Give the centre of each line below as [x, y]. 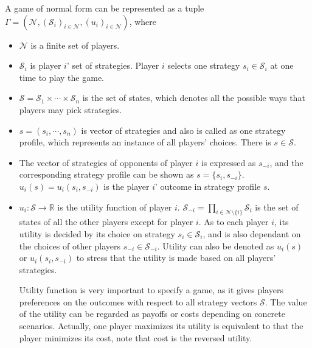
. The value [286, 301]
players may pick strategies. [71, 109]
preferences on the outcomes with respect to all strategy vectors [138, 301]
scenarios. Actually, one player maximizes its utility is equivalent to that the [161, 326]
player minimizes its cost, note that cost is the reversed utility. [136, 337]
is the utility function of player [115, 207]
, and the [286, 162]
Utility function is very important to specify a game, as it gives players [151, 290]
